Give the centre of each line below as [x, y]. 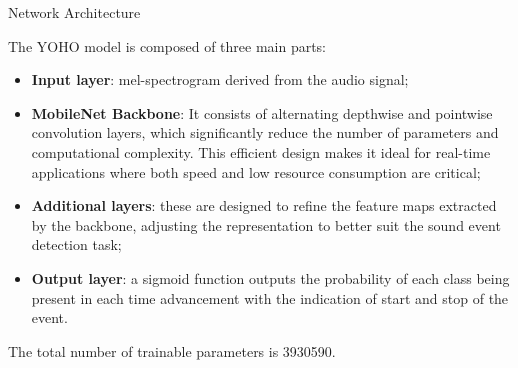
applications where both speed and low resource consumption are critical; [256, 171]
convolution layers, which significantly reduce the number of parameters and [265, 132]
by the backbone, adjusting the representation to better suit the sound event [266, 224]
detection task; [76, 244]
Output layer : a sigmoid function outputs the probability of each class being [270, 277]
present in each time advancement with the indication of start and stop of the [270, 297]
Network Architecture [74, 12]
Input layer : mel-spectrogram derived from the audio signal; [220, 79]
